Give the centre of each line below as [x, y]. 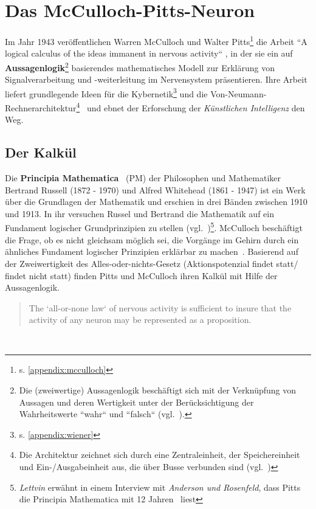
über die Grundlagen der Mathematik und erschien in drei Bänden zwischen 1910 [156, 202]
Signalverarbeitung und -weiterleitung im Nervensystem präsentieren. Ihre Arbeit [156, 79]
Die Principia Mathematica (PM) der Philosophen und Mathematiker [143, 178]
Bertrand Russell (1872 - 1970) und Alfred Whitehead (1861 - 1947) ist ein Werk [155, 189]
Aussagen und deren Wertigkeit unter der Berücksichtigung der [136, 402]
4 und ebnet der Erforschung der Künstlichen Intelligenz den [191, 107]
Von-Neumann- [239, 93]
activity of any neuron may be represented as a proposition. [140, 320]
